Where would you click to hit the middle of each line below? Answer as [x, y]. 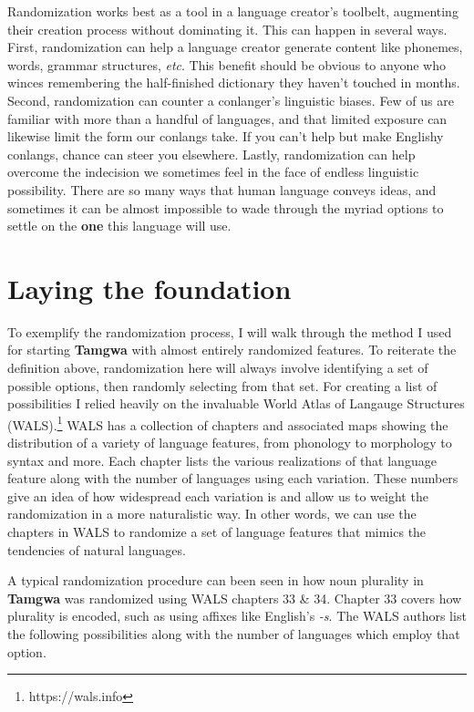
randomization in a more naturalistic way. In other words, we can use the [212, 514]
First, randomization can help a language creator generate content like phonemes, [235, 47]
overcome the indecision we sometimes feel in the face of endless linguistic [213, 172]
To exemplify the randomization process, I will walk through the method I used [230, 331]
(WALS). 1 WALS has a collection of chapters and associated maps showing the [228, 423]
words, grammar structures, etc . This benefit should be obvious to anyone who [227, 64]
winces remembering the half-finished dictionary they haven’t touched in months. [234, 83]
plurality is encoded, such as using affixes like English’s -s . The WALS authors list [237, 616]
